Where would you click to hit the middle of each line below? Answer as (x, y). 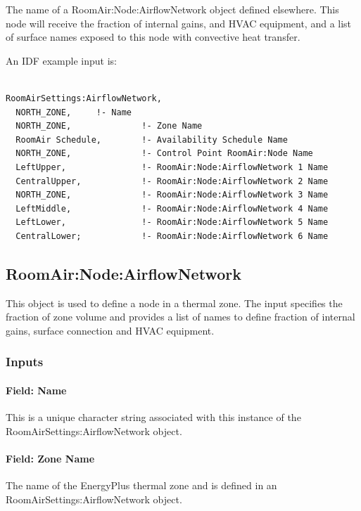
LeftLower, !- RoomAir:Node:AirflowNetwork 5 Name (172, 222)
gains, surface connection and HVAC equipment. (110, 330)
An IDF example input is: (61, 60)
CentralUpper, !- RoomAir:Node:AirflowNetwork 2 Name (172, 181)
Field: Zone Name (50, 458)
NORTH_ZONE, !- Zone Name (109, 126)
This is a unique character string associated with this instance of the (153, 417)
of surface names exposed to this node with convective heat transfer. (153, 37)
